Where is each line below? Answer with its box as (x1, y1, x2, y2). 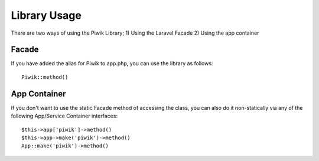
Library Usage (11, 9, 82, 22)
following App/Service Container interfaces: (11, 112, 118, 120)
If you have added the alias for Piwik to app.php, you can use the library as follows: (11, 60, 213, 67)
